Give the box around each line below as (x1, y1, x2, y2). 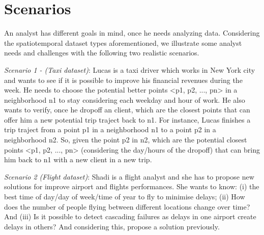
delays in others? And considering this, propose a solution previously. (4, 221, 220, 231)
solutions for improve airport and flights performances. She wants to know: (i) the (4, 181, 259, 192)
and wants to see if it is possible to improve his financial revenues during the (4, 74, 243, 85)
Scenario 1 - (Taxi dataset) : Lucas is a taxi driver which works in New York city (4, 64, 255, 75)
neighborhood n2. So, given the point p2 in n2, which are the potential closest (4, 134, 247, 145)
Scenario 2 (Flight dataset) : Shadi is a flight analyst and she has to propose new (4, 171, 254, 182)
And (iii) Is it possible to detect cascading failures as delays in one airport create (4, 211, 256, 222)
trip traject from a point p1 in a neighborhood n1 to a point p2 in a (4, 124, 216, 135)
